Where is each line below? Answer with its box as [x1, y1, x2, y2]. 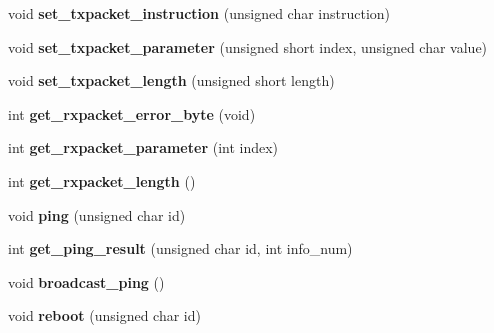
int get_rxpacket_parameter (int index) [8, 137, 279, 158]
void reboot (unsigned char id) [8, 305, 201, 326]
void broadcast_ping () [8, 271, 165, 292]
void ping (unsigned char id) [8, 204, 186, 225]
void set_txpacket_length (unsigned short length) [8, 70, 335, 91]
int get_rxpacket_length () [8, 170, 196, 191]
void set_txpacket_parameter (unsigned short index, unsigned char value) [8, 36, 488, 57]
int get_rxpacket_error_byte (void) [8, 103, 256, 124]
